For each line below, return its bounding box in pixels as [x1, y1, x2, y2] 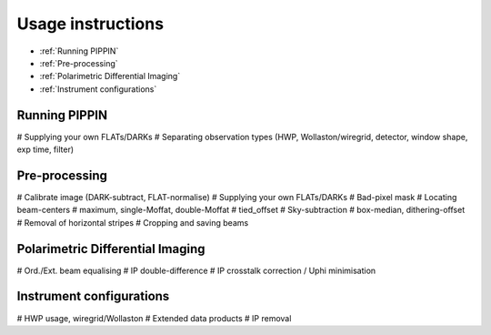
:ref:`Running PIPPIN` [39, 46, 119, 56]
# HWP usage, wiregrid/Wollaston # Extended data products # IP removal [16, 312, 292, 323]
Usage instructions [16, 14, 164, 34]
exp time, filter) [16, 144, 75, 155]
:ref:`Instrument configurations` [39, 83, 157, 95]
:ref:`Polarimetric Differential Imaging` [39, 71, 181, 82]
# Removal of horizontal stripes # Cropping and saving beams [16, 217, 249, 228]
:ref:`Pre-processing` [39, 57, 118, 68]
